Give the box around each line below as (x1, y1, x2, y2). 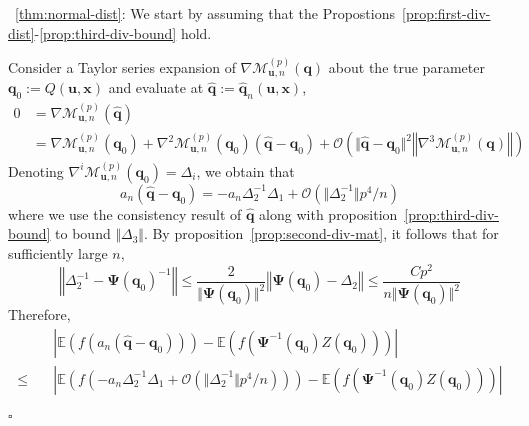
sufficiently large (8, 243, 108, 264)
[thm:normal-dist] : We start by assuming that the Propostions (15, 3, 395, 23)
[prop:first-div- (401, 3, 491, 23)
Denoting (8, 160, 64, 181)
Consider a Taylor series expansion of (8, 56, 236, 77)
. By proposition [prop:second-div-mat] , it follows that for (143, 223, 499, 244)
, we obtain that (196, 160, 295, 181)
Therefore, (8, 304, 71, 325)
